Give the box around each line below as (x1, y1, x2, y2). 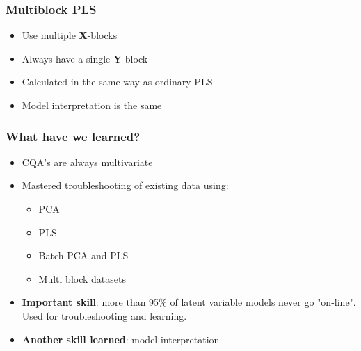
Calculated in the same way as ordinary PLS (22, 74, 213, 89)
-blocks (87, 28, 118, 42)
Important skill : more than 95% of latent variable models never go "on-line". (22, 295, 356, 309)
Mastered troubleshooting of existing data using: (22, 178, 229, 193)
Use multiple (22, 28, 76, 42)
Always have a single (22, 51, 111, 65)
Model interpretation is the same (22, 98, 162, 112)
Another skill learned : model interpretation (22, 332, 220, 346)
